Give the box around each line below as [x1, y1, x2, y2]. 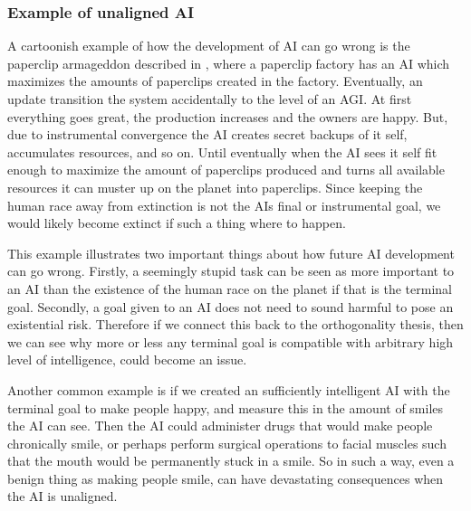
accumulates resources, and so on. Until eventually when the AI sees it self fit [7, 142, 437, 161]
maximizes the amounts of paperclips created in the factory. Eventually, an [7, 71, 423, 90]
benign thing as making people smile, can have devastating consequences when [7, 468, 444, 487]
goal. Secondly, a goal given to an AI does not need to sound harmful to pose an [7, 297, 454, 316]
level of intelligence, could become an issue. [7, 350, 247, 369]
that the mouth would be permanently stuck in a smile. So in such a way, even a [7, 451, 455, 470]
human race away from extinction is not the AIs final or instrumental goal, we [7, 195, 441, 214]
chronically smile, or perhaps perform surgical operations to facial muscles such [7, 433, 447, 452]
